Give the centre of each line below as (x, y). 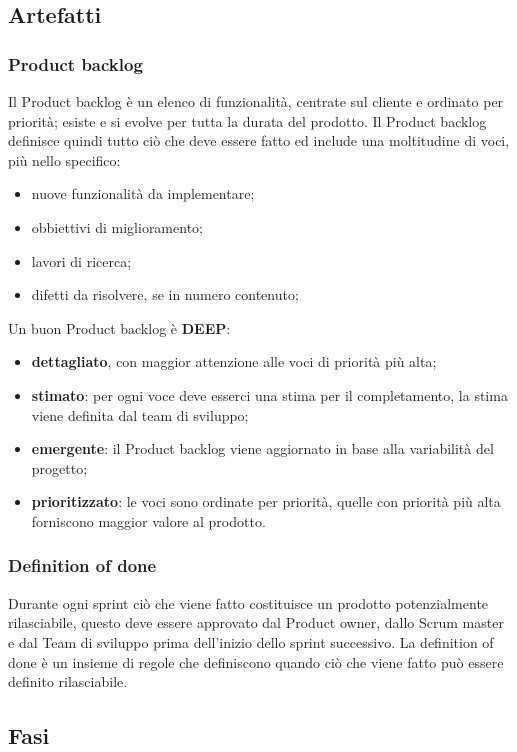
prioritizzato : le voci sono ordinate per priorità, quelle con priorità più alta (266, 501)
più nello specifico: (64, 159)
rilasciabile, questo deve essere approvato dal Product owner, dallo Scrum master (256, 622)
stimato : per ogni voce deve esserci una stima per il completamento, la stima (269, 394)
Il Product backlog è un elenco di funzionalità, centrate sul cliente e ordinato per (256, 101)
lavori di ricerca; (81, 260)
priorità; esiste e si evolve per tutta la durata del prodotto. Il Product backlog (247, 120)
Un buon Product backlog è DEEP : (119, 327)
